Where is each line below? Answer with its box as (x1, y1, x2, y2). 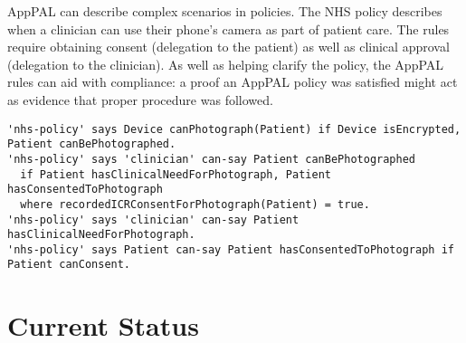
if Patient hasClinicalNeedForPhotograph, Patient (20, 167, 331, 181)
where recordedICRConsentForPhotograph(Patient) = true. (20, 197, 370, 211)
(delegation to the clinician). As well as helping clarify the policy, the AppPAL (7, 54, 444, 73)
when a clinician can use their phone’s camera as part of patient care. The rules (7, 19, 450, 38)
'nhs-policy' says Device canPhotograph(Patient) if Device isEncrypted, (7, 122, 461, 136)
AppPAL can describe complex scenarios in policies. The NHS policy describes (7, 2, 442, 20)
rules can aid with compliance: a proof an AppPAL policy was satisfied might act (7, 72, 458, 91)
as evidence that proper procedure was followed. (7, 90, 273, 109)
